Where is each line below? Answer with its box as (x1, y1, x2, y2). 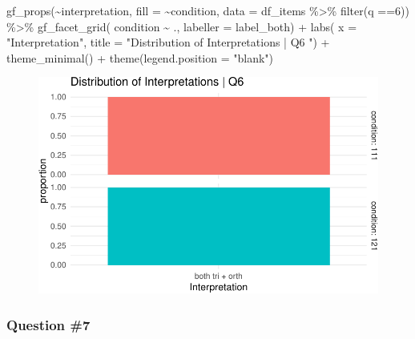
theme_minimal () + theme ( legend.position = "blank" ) (6, 49, 274, 66)
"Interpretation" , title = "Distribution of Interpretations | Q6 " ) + (6, 34, 330, 50)
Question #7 (6, 314, 91, 334)
